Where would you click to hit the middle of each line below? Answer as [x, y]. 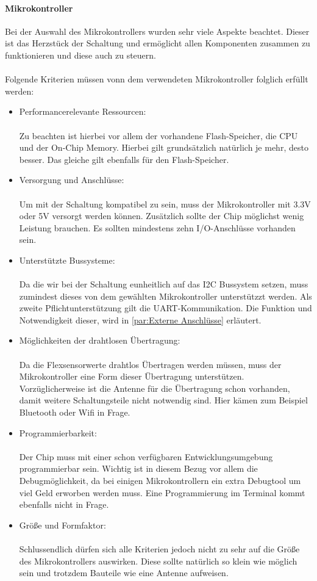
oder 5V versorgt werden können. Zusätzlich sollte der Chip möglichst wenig [162, 216]
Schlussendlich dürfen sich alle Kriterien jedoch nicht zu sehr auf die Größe [159, 548]
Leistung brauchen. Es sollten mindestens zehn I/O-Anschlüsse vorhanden [157, 227]
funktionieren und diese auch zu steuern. [80, 55]
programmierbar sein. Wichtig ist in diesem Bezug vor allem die [138, 468]
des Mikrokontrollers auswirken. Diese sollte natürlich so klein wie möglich [158, 561]
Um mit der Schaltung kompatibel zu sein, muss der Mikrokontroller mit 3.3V [165, 204]
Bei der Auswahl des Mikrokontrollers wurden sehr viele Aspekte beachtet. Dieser [157, 31]
